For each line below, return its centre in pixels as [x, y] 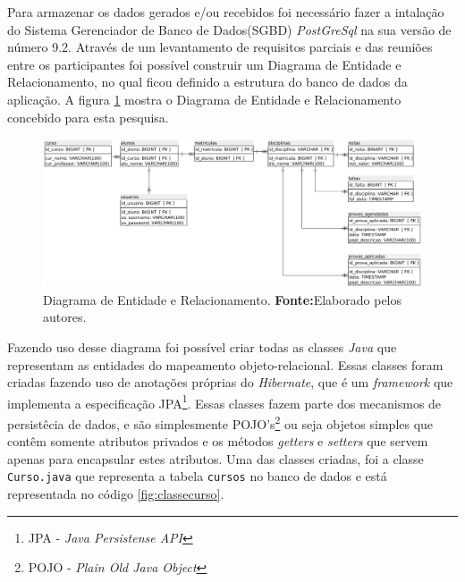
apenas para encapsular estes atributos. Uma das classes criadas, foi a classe [216, 458]
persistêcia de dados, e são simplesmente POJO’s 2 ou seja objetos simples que [220, 422]
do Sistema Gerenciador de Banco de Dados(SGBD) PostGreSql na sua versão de [229, 29]
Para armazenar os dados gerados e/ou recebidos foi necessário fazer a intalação [226, 12]
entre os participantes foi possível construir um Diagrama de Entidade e [204, 64]
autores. [65, 317]
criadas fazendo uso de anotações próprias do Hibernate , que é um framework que [230, 382]
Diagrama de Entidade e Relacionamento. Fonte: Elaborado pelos [223, 299]
